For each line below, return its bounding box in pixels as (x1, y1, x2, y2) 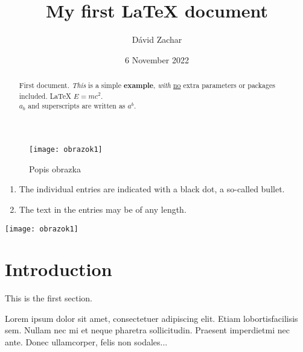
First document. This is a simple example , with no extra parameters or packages (19, 80, 275, 91)
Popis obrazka (29, 162, 81, 175)
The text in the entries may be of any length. (19, 203, 187, 215)
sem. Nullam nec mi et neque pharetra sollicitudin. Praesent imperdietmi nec (5, 324, 290, 336)
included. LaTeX (19, 90, 71, 101)
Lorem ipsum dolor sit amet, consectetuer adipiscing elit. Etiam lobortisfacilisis (5, 312, 298, 324)
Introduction (5, 257, 112, 281)
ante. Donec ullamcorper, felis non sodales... (5, 336, 168, 348)
